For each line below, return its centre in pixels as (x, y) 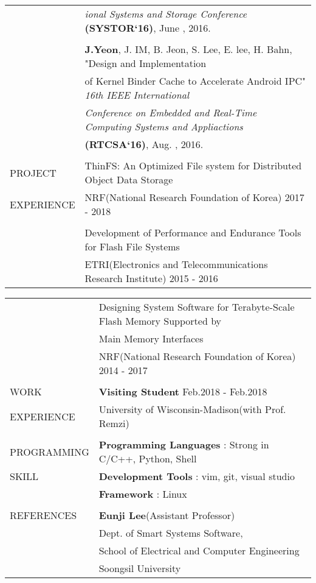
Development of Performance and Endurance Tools (193, 232)
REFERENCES (43, 515)
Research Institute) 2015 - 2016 (151, 278)
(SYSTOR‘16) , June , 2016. (148, 28)
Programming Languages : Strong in (184, 444)
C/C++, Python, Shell (148, 458)
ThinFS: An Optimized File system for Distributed (193, 165)
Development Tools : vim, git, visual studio (197, 476)
